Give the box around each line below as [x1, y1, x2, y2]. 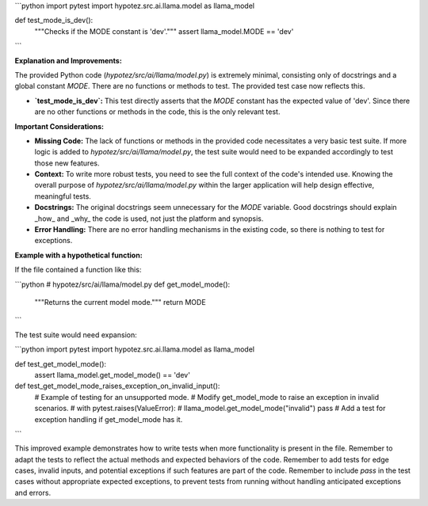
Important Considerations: [14, 121, 105, 131]
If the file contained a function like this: [14, 265, 142, 275]
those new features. [34, 158, 100, 168]
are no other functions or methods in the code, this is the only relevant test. [34, 107, 281, 116]
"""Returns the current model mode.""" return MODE [34, 297, 206, 306]
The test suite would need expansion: [14, 329, 138, 340]
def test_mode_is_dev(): [14, 16, 94, 25]
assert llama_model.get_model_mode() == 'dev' [34, 370, 190, 379]
